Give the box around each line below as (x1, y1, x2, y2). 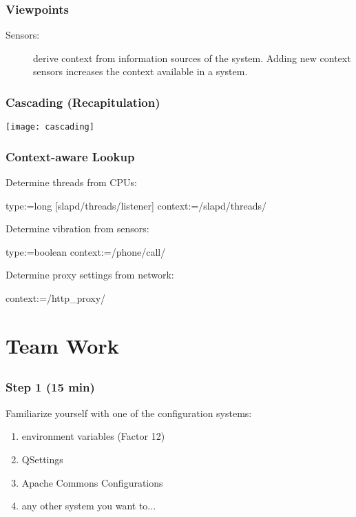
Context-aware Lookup (6, 148, 135, 165)
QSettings (21, 452, 63, 466)
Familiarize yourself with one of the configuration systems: (6, 405, 252, 420)
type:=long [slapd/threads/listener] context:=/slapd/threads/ (6, 198, 266, 212)
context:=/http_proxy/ (6, 291, 106, 305)
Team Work (6, 331, 119, 359)
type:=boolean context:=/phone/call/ (6, 244, 166, 258)
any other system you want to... (21, 498, 156, 513)
